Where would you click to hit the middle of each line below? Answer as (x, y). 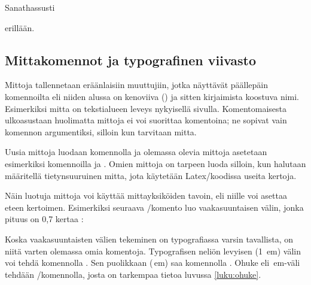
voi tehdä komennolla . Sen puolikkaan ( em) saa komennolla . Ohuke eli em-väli (153, 263)
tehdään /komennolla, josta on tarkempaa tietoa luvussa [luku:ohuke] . (133, 274)
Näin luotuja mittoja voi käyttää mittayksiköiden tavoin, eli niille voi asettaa (146, 195)
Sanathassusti (30, 7)
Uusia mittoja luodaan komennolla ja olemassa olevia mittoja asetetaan (136, 152)
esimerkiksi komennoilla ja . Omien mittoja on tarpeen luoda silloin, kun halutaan (155, 163)
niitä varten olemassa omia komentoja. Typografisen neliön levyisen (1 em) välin (153, 251)
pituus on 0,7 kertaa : (44, 219)
